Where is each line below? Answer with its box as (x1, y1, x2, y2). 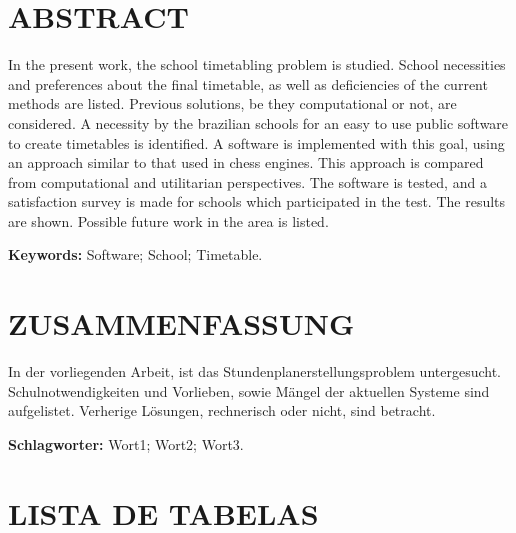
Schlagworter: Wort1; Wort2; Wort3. (8, 433, 244, 454)
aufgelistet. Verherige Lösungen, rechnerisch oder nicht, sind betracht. (8, 400, 436, 421)
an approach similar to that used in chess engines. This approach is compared (8, 152, 484, 173)
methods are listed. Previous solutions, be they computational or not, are (8, 93, 457, 114)
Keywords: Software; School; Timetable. (8, 244, 263, 265)
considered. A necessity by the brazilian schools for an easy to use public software (8, 112, 509, 133)
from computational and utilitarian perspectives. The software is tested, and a (8, 171, 487, 192)
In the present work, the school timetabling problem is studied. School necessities (8, 54, 506, 75)
